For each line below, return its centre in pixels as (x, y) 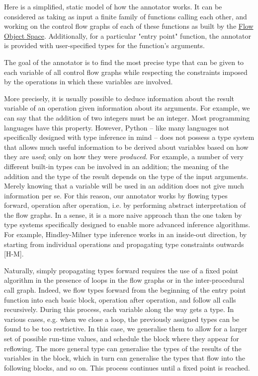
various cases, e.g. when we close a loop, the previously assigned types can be (122, 319)
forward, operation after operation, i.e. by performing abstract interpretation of (125, 205)
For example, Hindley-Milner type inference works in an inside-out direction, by (126, 234)
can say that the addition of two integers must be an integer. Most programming (127, 117)
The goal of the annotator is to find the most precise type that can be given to (124, 62)
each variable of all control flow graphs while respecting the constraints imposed (126, 72)
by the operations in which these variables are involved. (88, 82)
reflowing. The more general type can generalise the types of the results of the (123, 348)
